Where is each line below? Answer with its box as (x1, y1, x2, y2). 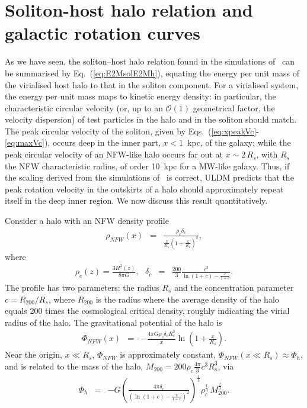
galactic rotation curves (5, 21, 200, 45)
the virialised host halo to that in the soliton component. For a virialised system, (5, 78, 299, 91)
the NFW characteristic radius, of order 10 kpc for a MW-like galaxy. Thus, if (5, 159, 290, 172)
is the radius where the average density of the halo (95, 293, 279, 305)
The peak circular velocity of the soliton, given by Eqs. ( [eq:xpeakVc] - (5, 124, 260, 137)
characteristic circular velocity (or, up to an (5, 101, 164, 114)
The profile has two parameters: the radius (5, 281, 159, 293)
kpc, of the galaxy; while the (187, 136, 291, 149)
